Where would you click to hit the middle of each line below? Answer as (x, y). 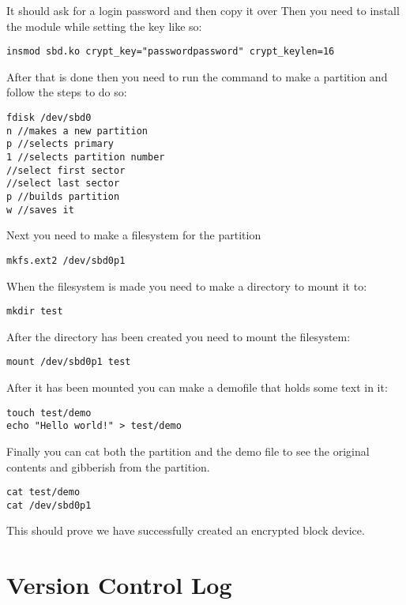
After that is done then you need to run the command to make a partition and (197, 76)
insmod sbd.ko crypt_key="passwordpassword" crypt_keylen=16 (171, 52)
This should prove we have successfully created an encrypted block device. (186, 530)
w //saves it (40, 210)
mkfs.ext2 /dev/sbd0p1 (66, 260)
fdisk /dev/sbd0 (49, 118)
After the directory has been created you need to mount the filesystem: (179, 336)
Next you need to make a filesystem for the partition (134, 235)
